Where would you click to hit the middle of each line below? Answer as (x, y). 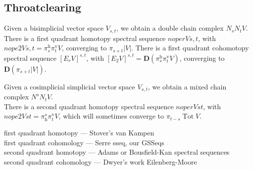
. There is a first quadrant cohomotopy (190, 48)
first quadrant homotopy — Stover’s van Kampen (79, 132)
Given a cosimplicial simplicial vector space (70, 86)
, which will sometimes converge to (111, 116)
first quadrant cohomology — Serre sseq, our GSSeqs (84, 142)
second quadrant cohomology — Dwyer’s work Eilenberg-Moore (101, 161)
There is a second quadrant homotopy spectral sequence (89, 106)
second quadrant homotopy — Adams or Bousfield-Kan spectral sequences (117, 152)
